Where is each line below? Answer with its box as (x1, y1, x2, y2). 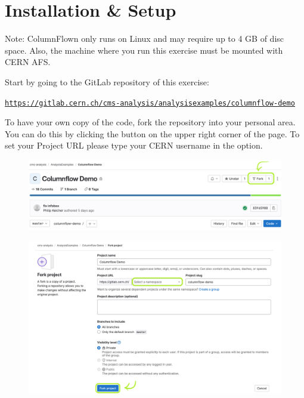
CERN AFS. (5, 55, 51, 68)
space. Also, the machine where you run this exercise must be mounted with (5, 44, 283, 56)
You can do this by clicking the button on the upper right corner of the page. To (5, 127, 300, 140)
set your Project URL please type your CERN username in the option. (5, 139, 263, 152)
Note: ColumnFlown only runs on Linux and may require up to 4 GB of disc (5, 32, 284, 45)
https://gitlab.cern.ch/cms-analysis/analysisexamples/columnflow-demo (5, 98, 295, 107)
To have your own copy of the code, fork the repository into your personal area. (5, 116, 296, 128)
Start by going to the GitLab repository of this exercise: (5, 75, 209, 88)
